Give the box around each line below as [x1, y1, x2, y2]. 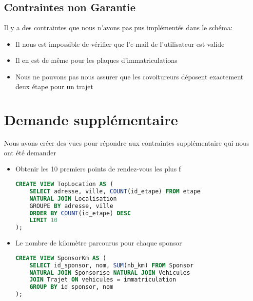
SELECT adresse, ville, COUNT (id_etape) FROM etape [29, 188, 201, 195]
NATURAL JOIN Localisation [29, 195, 117, 202]
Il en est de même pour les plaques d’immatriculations [15, 55, 177, 65]
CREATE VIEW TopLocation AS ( [15, 181, 114, 188]
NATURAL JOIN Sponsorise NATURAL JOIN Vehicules [29, 269, 190, 276]
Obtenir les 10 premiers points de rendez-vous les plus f [15, 164, 181, 174]
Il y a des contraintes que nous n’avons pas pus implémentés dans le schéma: [4, 22, 233, 33]
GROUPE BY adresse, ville [29, 202, 114, 209]
